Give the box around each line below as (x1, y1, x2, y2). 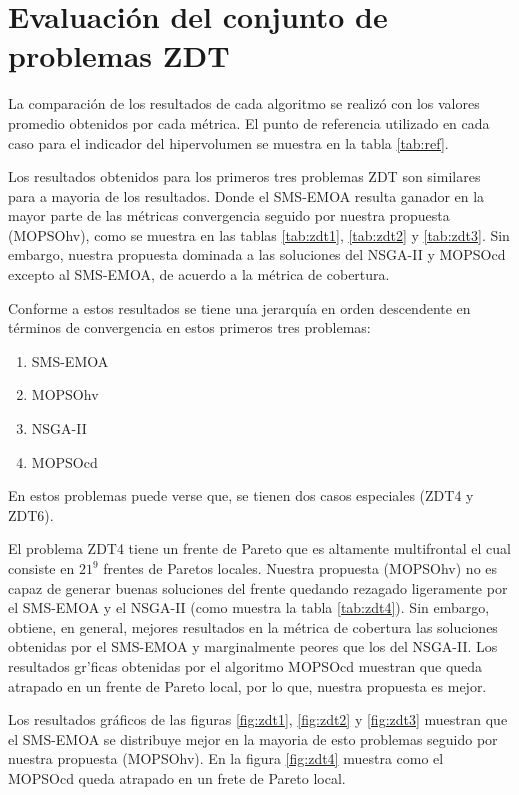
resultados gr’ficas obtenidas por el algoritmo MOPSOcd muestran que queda (8, 655, 483, 676)
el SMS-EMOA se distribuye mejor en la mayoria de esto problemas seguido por (8, 728, 498, 749)
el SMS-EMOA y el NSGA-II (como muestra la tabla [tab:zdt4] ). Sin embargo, (8, 597, 490, 618)
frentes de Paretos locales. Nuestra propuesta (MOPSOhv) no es (103, 558, 498, 578)
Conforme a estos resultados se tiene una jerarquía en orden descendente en (8, 297, 471, 318)
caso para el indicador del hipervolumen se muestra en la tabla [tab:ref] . (8, 132, 449, 153)
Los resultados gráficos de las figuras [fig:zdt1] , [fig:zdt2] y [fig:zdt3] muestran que (8, 709, 508, 730)
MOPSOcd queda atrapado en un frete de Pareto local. (8, 767, 346, 788)
